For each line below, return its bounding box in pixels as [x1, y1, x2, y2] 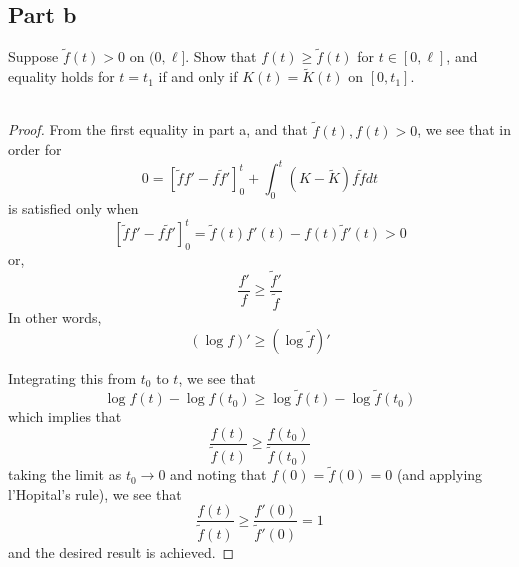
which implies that [8, 406, 122, 427]
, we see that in [417, 119, 511, 140]
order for [8, 139, 62, 160]
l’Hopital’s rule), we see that [8, 483, 182, 504]
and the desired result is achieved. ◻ [8, 541, 235, 562]
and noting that [170, 464, 267, 485]
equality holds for [8, 66, 115, 87]
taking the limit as [8, 464, 122, 485]
